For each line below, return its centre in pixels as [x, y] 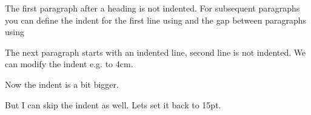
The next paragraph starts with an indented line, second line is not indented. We [155, 52]
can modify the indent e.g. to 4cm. [69, 64]
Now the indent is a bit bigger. [62, 84]
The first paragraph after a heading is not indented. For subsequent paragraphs [152, 8]
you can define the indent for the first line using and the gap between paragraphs [156, 20]
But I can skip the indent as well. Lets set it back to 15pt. [113, 104]
